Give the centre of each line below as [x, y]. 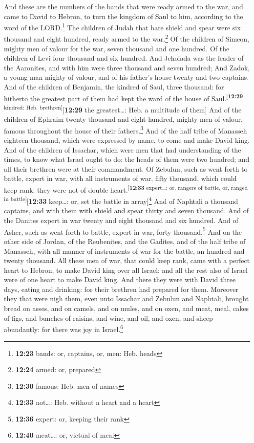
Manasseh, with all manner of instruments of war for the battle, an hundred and [124, 251]
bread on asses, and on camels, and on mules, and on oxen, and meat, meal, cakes [126, 308]
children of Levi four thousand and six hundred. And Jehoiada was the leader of [124, 58]
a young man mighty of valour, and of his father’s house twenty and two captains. [127, 77]
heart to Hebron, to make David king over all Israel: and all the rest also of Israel [126, 270]
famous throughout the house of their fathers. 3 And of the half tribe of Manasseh [126, 130]
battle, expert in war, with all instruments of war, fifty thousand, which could [120, 178]
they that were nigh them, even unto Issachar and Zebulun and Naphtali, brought [127, 299]
